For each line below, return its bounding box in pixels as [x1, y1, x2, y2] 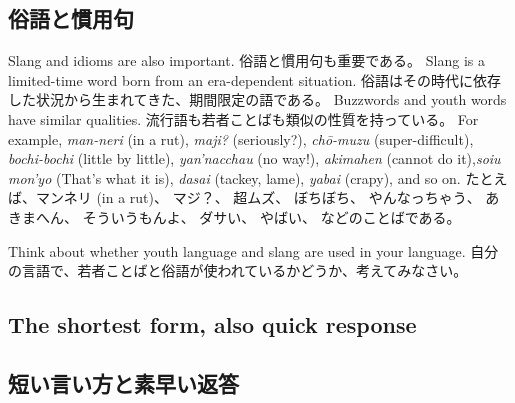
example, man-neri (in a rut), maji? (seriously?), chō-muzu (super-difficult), [8, 128, 474, 149]
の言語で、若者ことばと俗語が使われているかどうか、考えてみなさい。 [8, 260, 468, 281]
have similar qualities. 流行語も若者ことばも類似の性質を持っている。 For [8, 108, 479, 129]
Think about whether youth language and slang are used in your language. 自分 [8, 240, 499, 261]
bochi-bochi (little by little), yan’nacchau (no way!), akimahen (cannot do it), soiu [8, 148, 501, 169]
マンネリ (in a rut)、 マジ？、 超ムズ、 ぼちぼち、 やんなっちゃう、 [35, 187, 481, 208]
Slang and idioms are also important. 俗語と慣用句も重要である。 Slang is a [8, 50, 485, 71]
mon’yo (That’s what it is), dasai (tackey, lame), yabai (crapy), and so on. [8, 167, 461, 188]
